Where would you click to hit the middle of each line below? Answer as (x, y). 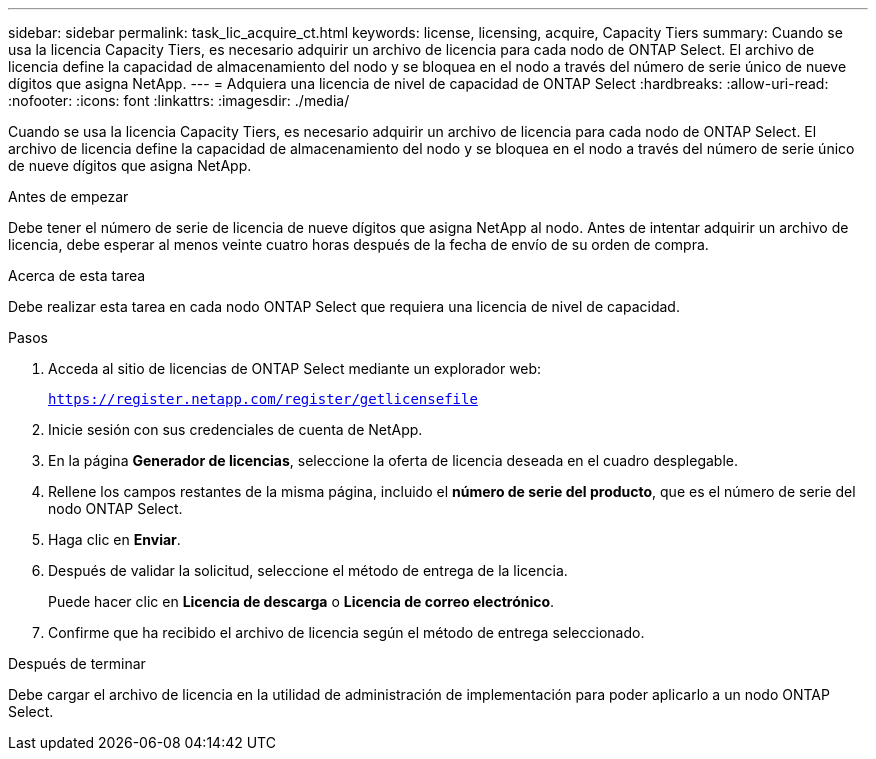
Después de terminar (77, 663)
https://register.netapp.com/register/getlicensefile (263, 399)
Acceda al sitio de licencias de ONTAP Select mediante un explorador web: (295, 368)
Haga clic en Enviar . (114, 539)
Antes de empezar (68, 196)
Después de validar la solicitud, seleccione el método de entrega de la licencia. (308, 570)
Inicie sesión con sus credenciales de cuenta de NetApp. (235, 429)
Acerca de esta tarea (77, 275)
